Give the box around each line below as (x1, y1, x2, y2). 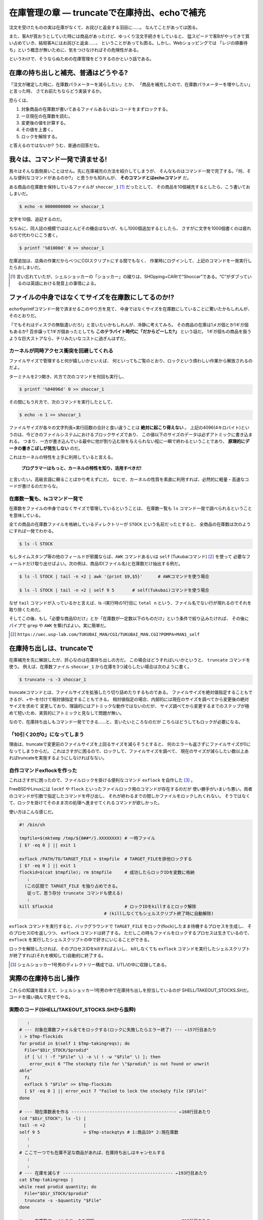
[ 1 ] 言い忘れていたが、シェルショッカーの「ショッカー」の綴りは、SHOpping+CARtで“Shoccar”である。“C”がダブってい (10, 273, 252, 279)
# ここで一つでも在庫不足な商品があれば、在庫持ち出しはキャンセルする (19, 1150, 166, 1155)
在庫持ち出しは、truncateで (9, 644, 94, 652)
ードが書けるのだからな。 (9, 483, 60, 489)
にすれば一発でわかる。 (9, 528, 56, 534)
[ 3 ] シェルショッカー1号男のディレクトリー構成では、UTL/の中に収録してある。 (10, 961, 169, 967)
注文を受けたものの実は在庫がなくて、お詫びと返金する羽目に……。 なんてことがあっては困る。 (9, 24, 201, 30)
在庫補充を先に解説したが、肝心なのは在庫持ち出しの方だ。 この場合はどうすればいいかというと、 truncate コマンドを (9, 657, 250, 663)
